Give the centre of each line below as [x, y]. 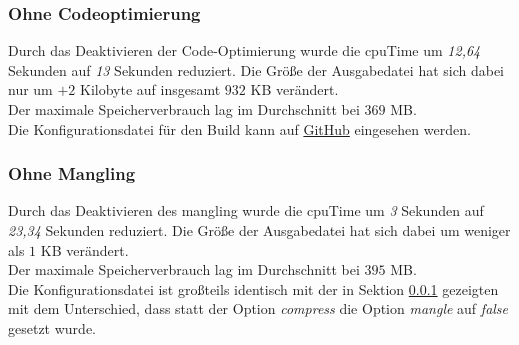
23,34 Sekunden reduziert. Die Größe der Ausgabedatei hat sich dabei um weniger [259, 230]
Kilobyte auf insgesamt [150, 89]
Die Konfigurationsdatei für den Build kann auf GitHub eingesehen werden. [239, 128]
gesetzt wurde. [52, 327]
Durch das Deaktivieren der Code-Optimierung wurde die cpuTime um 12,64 [244, 50]
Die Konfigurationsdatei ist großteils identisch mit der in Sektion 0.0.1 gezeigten [253, 288]
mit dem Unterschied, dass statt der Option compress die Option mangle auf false [258, 308]
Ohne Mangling [72, 173]
